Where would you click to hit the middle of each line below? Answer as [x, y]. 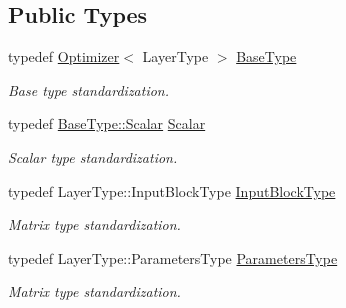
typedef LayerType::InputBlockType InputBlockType [172, 190]
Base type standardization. [89, 89]
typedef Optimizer [64, 56]
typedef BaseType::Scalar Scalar [107, 123]
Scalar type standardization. [93, 156]
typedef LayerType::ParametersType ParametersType [173, 257]
